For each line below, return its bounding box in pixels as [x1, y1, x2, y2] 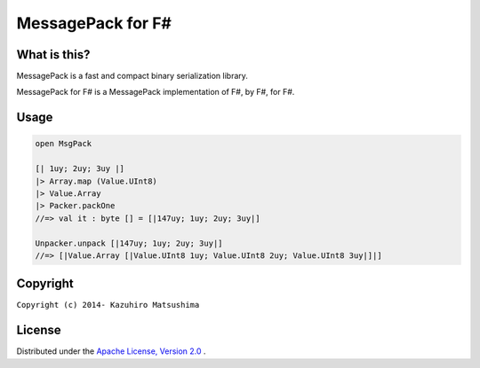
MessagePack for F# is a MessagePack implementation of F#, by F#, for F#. [16, 87, 295, 98]
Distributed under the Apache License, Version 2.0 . [16, 346, 206, 356]
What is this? [16, 47, 91, 62]
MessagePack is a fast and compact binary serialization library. [16, 71, 249, 82]
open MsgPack [35, 138, 92, 149]
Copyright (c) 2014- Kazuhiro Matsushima [16, 300, 200, 310]
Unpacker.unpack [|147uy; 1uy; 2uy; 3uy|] [35, 238, 223, 248]
